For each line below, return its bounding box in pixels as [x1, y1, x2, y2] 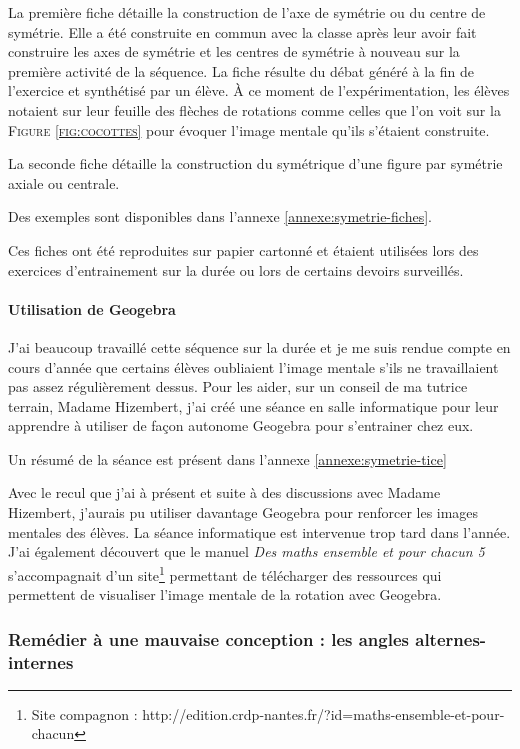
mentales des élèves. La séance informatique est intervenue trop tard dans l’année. [8, 521, 511, 542]
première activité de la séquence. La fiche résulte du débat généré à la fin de [8, 60, 474, 81]
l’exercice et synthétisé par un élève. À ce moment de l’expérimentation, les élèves [8, 80, 510, 101]
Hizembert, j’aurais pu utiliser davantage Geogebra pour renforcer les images [8, 502, 479, 523]
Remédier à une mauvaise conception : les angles [8, 626, 409, 651]
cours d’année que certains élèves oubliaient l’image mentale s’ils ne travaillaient [8, 356, 499, 377]
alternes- [415, 626, 487, 651]
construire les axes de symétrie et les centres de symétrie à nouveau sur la [8, 41, 460, 62]
